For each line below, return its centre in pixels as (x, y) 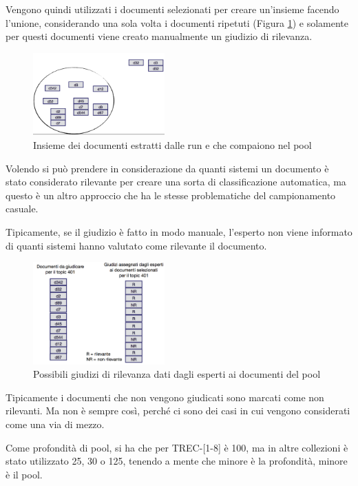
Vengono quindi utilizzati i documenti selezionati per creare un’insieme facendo (172, 9)
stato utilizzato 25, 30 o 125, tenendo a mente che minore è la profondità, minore (177, 461)
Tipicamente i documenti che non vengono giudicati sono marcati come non (165, 397)
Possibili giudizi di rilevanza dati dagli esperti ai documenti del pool (177, 374)
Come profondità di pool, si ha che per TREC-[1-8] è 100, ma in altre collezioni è (177, 447)
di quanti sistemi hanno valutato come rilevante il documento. (136, 245)
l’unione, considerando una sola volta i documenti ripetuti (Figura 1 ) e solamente (177, 22)
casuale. (22, 209)
